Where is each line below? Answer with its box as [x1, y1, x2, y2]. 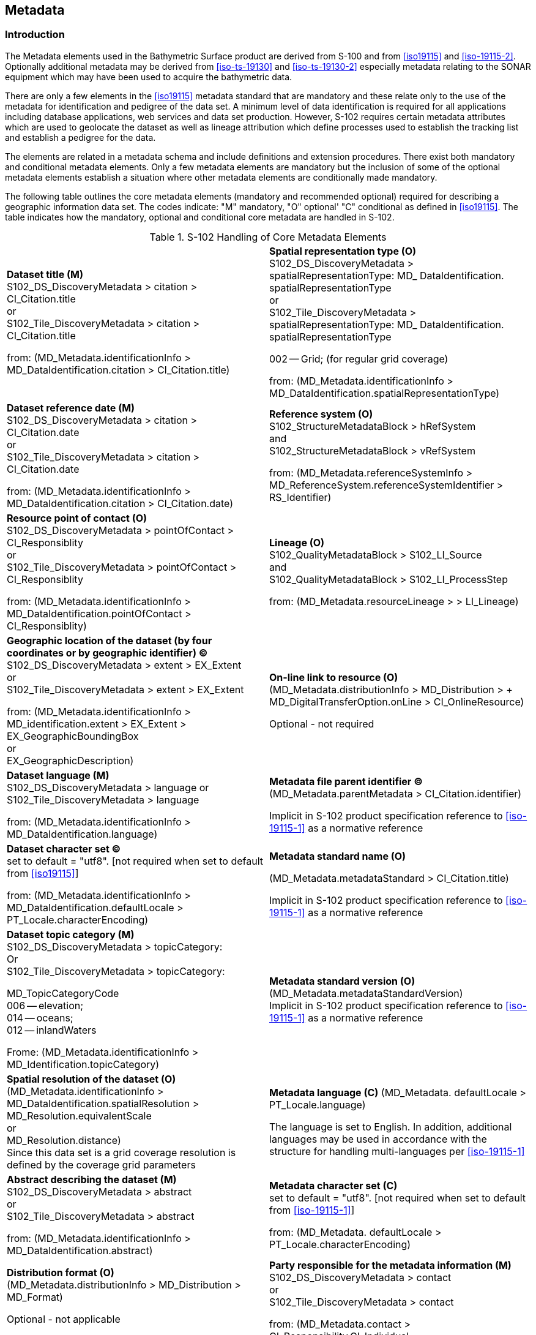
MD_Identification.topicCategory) [7, 1058, 160, 1070]
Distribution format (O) [7, 1266, 114, 1279]
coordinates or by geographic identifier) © [7, 646, 208, 659]
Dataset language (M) [7, 769, 110, 781]
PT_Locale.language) [269, 1098, 366, 1111]
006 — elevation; [7, 999, 84, 1012]
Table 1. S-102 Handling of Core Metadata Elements [149, 230, 387, 243]
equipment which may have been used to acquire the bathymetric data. [5, 71, 292, 82]
